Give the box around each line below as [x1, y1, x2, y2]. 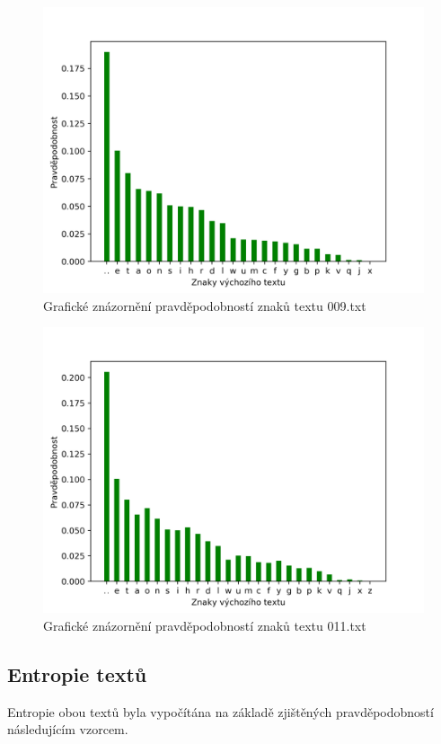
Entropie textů [7, 660, 147, 687]
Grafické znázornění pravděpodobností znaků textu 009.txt [43, 296, 366, 314]
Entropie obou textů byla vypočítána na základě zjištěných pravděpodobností [7, 702, 434, 721]
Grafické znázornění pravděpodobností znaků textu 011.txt [43, 616, 366, 634]
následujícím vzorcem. [7, 720, 128, 739]
